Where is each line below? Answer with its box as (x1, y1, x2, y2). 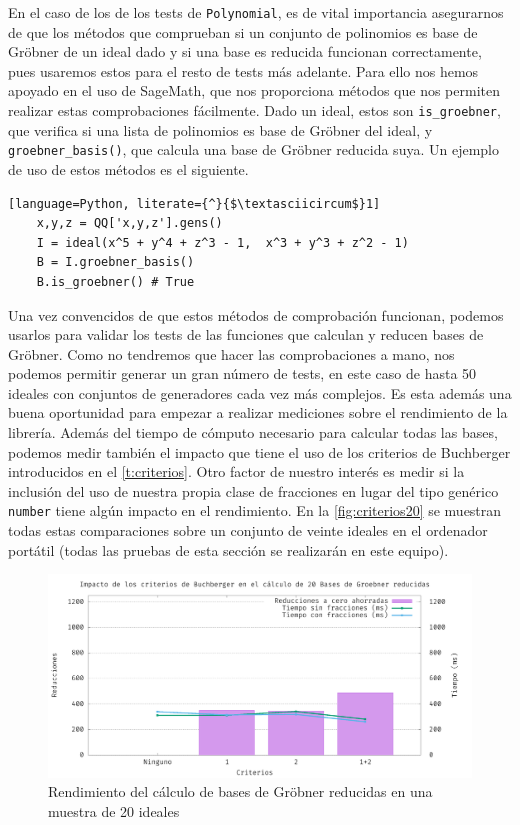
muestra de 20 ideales (48, 800, 180, 821)
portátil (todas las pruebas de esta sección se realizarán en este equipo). (8, 539, 449, 560)
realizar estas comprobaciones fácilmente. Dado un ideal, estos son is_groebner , (8, 100, 501, 121)
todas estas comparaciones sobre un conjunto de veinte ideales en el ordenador (8, 520, 488, 541)
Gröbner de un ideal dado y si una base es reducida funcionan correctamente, (8, 41, 482, 62)
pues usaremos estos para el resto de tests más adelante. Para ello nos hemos (8, 60, 479, 81)
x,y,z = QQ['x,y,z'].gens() (36, 216, 223, 231)
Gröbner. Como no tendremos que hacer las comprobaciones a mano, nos (8, 343, 455, 364)
